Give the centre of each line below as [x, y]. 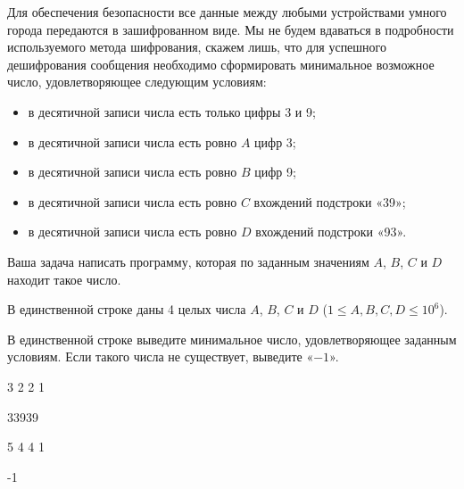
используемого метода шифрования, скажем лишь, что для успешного [197, 47]
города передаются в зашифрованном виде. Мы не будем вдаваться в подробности [231, 29]
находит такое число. [64, 279]
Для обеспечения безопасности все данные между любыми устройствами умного [227, 12]
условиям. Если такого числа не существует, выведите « [161, 356]
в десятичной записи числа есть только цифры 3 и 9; [172, 111]
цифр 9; [275, 172]
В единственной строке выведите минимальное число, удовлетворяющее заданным [232, 339]
